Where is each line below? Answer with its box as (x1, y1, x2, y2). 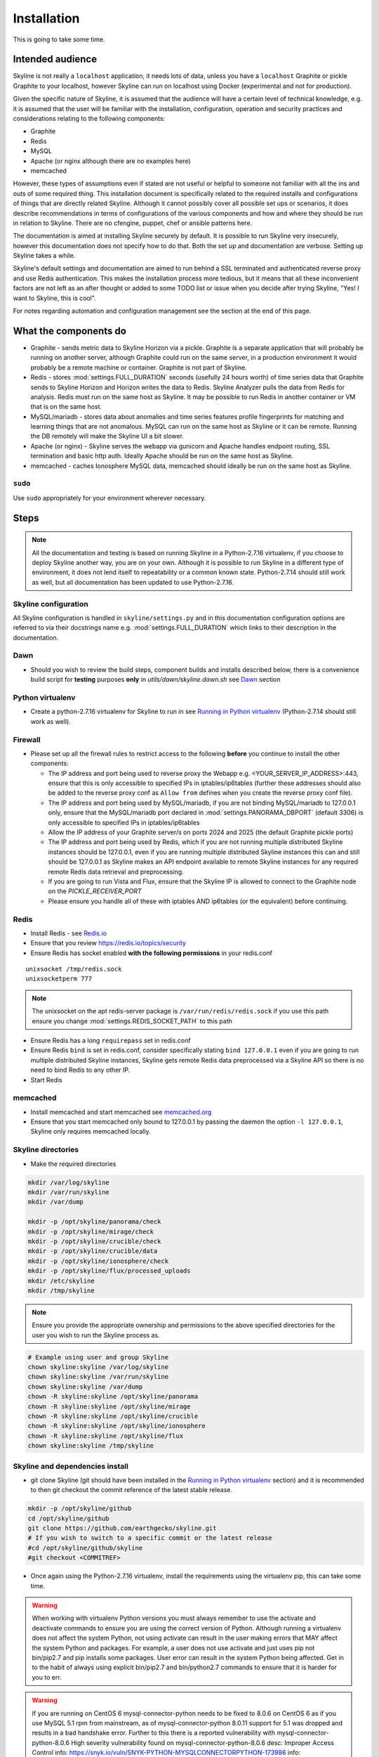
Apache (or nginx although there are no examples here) (30, 157, 191, 165)
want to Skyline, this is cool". (13, 294, 96, 302)
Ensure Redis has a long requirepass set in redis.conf (30, 1037, 191, 1044)
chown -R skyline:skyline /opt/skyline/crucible (27, 1413, 199, 1420)
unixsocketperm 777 (25, 975, 93, 983)
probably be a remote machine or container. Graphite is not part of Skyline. (30, 363, 247, 372)
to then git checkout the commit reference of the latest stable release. (30, 1486, 233, 1494)
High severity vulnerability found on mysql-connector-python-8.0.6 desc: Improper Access (71, 1738, 335, 1746)
